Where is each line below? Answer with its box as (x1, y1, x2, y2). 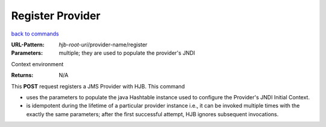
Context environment (11, 60, 64, 67)
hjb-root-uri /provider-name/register (59, 41, 148, 48)
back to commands (11, 30, 59, 37)
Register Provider (11, 9, 101, 22)
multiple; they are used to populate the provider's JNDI (59, 49, 196, 57)
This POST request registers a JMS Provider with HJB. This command (11, 82, 185, 90)
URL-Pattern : (11, 41, 45, 48)
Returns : (11, 72, 34, 79)
